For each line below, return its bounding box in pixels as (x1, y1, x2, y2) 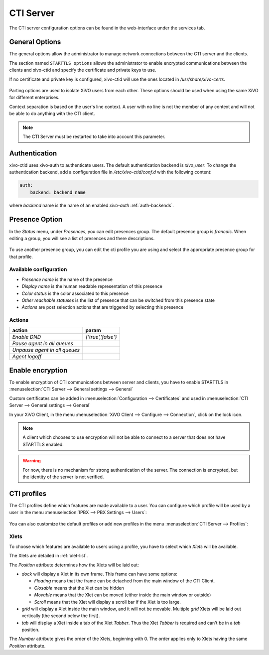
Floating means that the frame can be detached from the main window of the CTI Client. (34, 578, 215, 584)
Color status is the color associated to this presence (21, 290, 129, 296)
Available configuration (9, 266, 67, 273)
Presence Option (9, 215, 63, 224)
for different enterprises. (9, 95, 60, 101)
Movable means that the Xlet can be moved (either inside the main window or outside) (34, 592, 211, 598)
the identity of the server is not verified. (22, 474, 104, 480)
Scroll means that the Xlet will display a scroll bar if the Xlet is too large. (34, 599, 181, 605)
